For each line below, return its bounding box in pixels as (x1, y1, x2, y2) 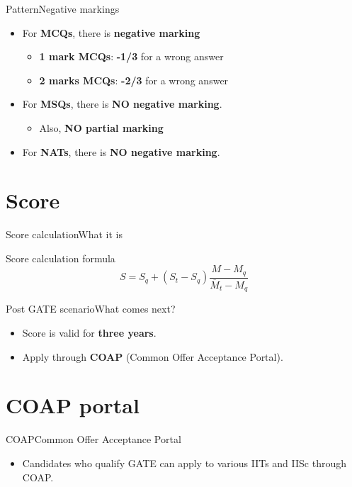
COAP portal (6, 391, 140, 420)
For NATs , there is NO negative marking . (22, 144, 220, 159)
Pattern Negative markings (6, 1, 120, 16)
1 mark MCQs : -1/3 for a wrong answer (39, 49, 224, 64)
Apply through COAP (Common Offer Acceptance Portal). (22, 349, 283, 364)
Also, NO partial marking (39, 120, 164, 135)
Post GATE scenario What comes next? (6, 301, 176, 316)
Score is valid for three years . (22, 325, 157, 340)
